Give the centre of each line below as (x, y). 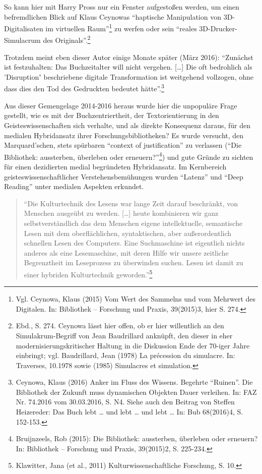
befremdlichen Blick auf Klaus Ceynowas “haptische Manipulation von (113, 16)
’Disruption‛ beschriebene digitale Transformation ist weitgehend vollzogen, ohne (129, 76)
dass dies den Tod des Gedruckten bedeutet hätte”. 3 (84, 88)
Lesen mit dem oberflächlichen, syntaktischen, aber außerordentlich (128, 233)
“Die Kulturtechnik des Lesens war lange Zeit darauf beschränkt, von (131, 203)
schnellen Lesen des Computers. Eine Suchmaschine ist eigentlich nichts (134, 243)
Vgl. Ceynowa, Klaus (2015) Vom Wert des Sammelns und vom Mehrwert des (136, 299)
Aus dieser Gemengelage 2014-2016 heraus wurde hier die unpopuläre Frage (121, 105)
